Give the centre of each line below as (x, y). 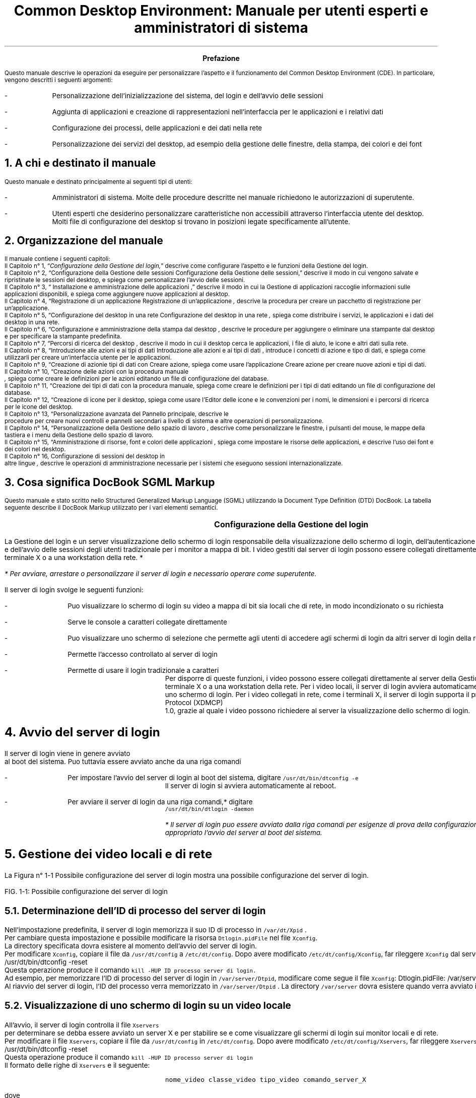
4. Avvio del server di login (82, 732)
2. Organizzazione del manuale (84, 241)
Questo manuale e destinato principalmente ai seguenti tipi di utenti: (98, 182)
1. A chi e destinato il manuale (80, 163)
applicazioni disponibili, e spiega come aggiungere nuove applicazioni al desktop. (117, 294)
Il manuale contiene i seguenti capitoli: (57, 259)
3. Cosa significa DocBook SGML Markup (110, 482)
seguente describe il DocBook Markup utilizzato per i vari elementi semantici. (111, 508)
